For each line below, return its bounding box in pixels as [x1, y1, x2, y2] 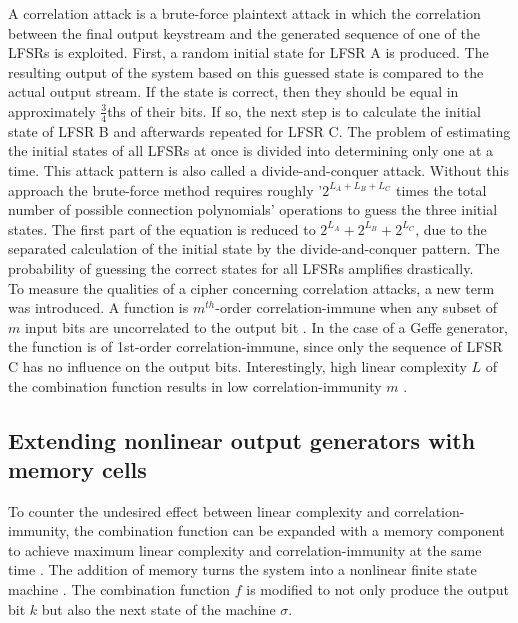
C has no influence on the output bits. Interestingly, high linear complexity [8, 355, 467, 376]
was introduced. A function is [8, 297, 189, 318]
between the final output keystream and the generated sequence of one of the [8, 22, 480, 43]
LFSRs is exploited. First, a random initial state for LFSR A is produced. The [8, 42, 489, 63]
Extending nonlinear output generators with [8, 424, 476, 455]
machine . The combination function [8, 579, 231, 600]
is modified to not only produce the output [246, 579, 509, 600]
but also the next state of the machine [41, 598, 276, 619]
